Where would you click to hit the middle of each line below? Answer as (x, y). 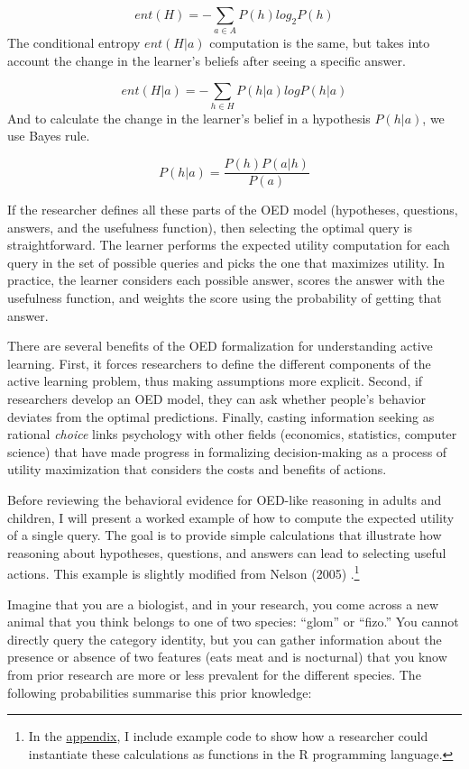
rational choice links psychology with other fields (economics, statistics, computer (232, 434)
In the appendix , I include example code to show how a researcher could (228, 736)
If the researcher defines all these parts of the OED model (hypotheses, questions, (233, 210)
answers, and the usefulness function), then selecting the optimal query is (210, 227)
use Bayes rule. (49, 136)
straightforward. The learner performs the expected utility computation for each (229, 245)
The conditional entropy (74, 43)
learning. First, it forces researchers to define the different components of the (219, 363)
